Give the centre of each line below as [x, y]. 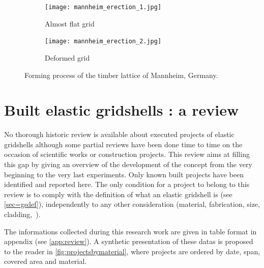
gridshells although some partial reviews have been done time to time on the [123, 144]
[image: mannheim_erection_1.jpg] [103, 7]
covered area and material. [46, 261]
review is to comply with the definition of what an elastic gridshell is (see [118, 194]
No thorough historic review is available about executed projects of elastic [119, 134]
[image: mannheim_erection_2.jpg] [103, 42]
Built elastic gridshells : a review [122, 110]
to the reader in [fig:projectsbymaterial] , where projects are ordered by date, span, [132, 251]
